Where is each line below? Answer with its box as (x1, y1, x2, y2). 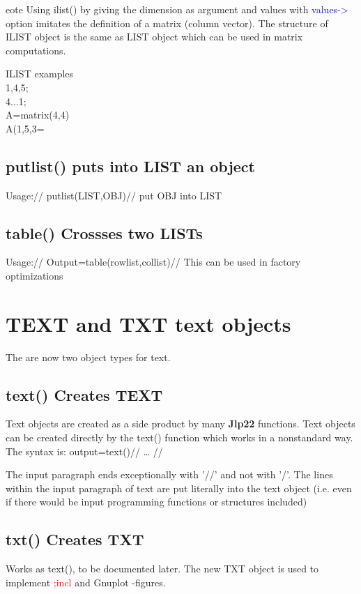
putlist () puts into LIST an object (6, 155, 255, 176)
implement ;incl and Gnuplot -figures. (6, 574, 166, 589)
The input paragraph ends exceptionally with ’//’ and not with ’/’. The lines (6, 467, 333, 482)
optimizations (6, 268, 63, 282)
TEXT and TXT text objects (6, 309, 291, 337)
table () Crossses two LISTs (6, 222, 203, 243)
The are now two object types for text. (6, 349, 171, 364)
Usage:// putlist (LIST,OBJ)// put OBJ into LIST (6, 188, 222, 202)
